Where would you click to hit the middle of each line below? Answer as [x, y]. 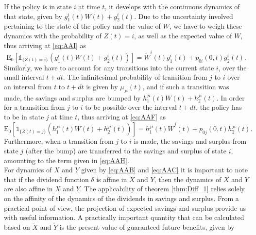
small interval [24, 77]
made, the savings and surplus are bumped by [72, 97]
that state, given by [33, 16]
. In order [230, 97]
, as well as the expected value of [183, 35]
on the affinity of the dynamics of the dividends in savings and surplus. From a [121, 198]
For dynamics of [28, 170]
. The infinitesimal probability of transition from [135, 77]
